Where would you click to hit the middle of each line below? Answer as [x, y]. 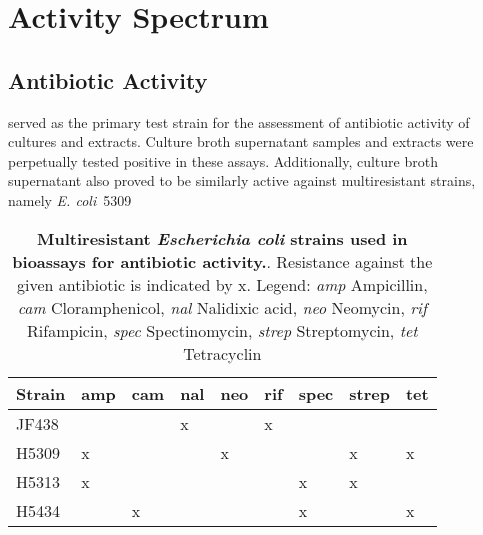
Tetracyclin [222, 353]
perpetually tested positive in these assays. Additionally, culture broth [223, 160]
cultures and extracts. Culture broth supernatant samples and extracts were [241, 141]
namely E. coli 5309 [70, 199]
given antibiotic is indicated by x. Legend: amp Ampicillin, [222, 284]
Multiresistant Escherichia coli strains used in [222, 238]
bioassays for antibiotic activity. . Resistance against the [222, 261]
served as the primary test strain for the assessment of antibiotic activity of [239, 121]
